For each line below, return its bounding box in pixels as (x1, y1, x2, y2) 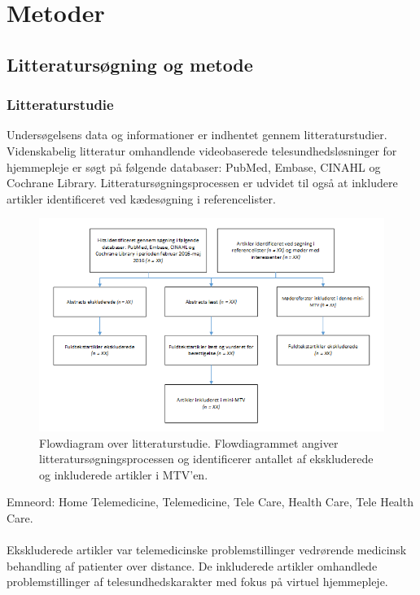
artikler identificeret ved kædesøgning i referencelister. (7, 190, 276, 207)
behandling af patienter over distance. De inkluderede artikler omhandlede (7, 557, 378, 574)
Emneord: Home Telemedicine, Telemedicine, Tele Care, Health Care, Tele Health (7, 493, 413, 510)
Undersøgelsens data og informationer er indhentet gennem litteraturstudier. (7, 126, 387, 143)
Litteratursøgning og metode (7, 51, 253, 77)
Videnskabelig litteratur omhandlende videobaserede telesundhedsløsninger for (7, 142, 397, 159)
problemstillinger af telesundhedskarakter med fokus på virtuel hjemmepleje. (7, 573, 388, 590)
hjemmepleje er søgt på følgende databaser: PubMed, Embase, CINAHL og (7, 158, 381, 175)
